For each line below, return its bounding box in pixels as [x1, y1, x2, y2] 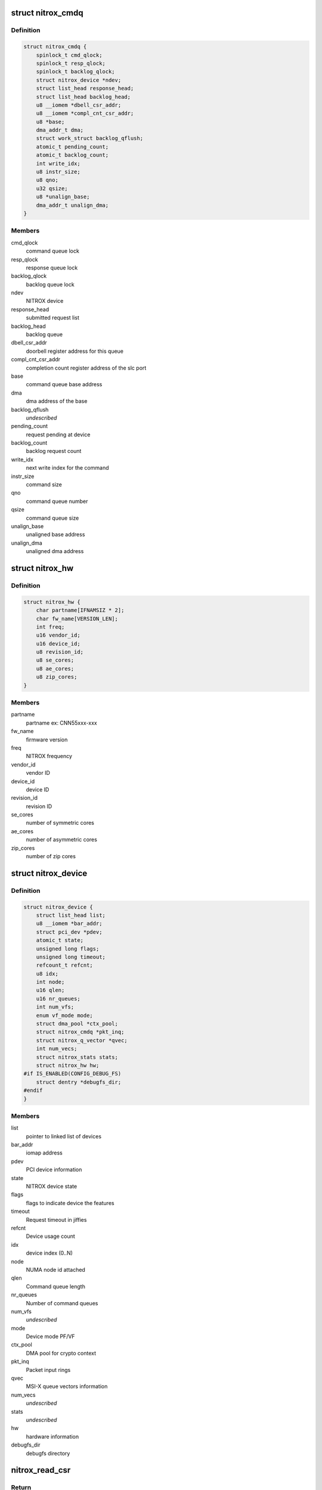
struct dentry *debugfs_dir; [36, 1079, 122, 1085]
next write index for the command [26, 464, 109, 471]
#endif [23, 1087, 43, 1094]
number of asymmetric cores [26, 836, 98, 843]
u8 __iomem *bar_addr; [36, 920, 103, 927]
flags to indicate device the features [26, 1199, 114, 1206]
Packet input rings [26, 1366, 71, 1373]
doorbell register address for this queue [26, 347, 124, 355]
